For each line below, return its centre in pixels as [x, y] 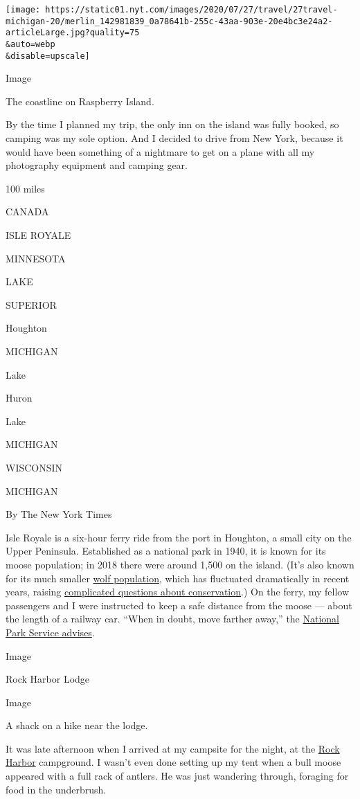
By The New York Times [59, 514]
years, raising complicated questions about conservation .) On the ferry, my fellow [178, 592]
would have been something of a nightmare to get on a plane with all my [160, 151]
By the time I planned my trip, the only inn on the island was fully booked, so [172, 124]
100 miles [25, 188]
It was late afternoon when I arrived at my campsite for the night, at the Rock [173, 748]
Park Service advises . [50, 632]
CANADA [27, 212]
